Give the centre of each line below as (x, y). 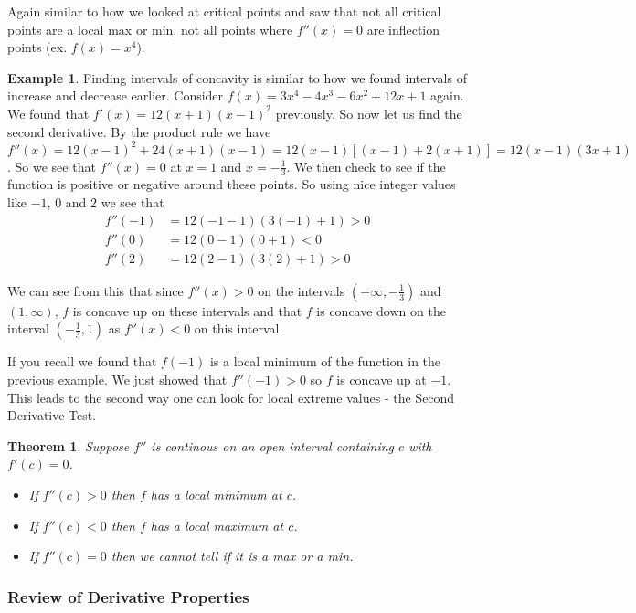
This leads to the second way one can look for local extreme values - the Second (231, 397)
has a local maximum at (217, 525)
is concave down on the (381, 310)
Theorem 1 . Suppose (69, 445)
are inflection (403, 29)
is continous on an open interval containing (273, 445)
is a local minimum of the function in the (325, 361)
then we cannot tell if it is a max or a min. (232, 556)
